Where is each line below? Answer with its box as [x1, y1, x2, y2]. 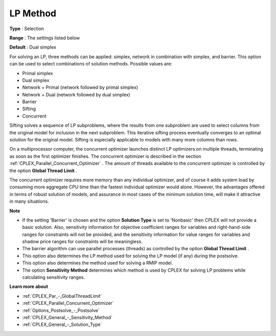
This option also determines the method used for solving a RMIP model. [22, 260, 173, 266]
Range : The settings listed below [9, 35, 80, 41]
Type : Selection [9, 26, 44, 32]
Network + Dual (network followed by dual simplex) [22, 91, 130, 98]
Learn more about [9, 283, 49, 290]
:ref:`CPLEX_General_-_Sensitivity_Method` [22, 315, 112, 320]
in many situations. [9, 198, 50, 204]
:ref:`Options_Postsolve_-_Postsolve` [22, 307, 100, 314]
